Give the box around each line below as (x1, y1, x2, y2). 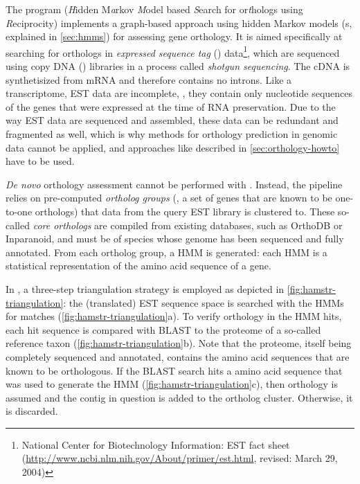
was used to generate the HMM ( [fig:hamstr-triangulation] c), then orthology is (6, 377, 339, 391)
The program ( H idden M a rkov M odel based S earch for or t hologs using (6, 2, 303, 16)
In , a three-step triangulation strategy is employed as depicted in (6, 281, 285, 296)
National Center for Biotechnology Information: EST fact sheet (21, 437, 290, 451)
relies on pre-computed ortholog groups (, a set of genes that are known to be (6, 190, 332, 205)
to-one (6, 204, 33, 218)
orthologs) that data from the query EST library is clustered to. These (35, 204, 335, 218)
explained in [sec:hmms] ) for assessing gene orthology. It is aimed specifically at (6, 29, 343, 44)
